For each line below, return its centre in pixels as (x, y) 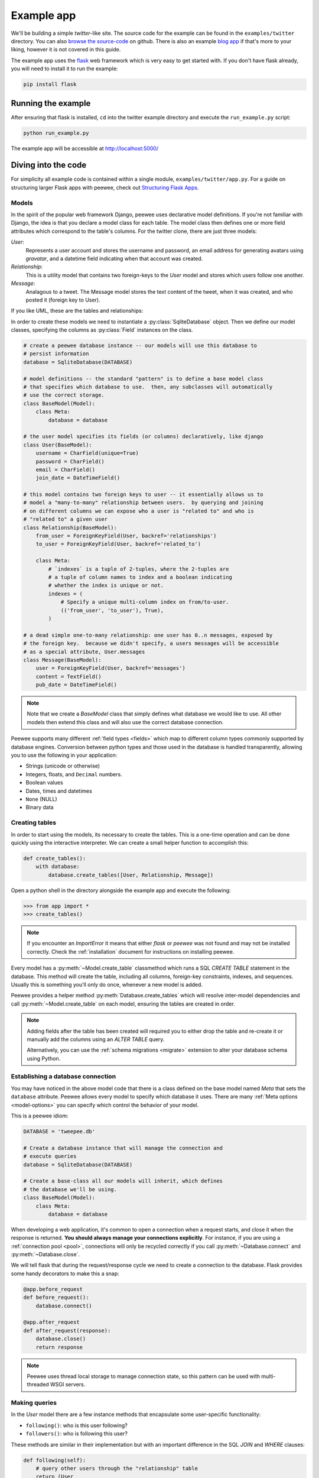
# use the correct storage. (64, 395)
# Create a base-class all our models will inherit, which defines (123, 1181)
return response (59, 1347)
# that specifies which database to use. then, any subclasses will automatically (148, 387)
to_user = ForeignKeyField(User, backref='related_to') (118, 544)
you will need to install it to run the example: (64, 69)
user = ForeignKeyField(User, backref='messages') (110, 668)
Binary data (40, 808)
